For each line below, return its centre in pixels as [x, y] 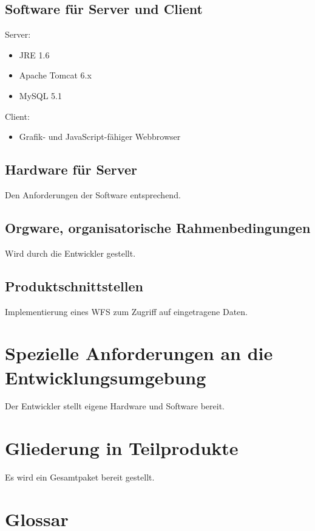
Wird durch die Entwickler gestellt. [70, 253]
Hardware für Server [71, 169]
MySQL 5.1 [41, 95]
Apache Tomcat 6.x [55, 75]
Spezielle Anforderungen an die [139, 353]
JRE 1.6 [34, 54]
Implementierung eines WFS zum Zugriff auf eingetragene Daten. [126, 311]
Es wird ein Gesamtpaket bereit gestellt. [80, 477]
